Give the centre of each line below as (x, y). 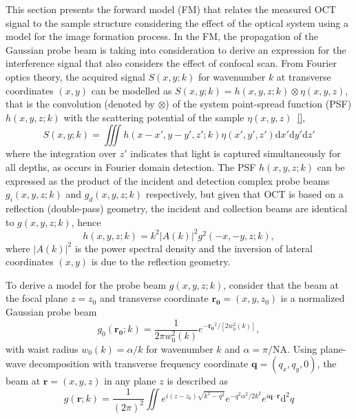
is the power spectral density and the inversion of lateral (193, 248)
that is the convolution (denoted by (80, 104)
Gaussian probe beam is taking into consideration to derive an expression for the (176, 49)
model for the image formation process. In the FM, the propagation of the (162, 36)
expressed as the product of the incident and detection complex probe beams (168, 180)
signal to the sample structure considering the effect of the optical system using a (177, 22)
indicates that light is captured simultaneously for (235, 153)
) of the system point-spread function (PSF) (259, 104)
